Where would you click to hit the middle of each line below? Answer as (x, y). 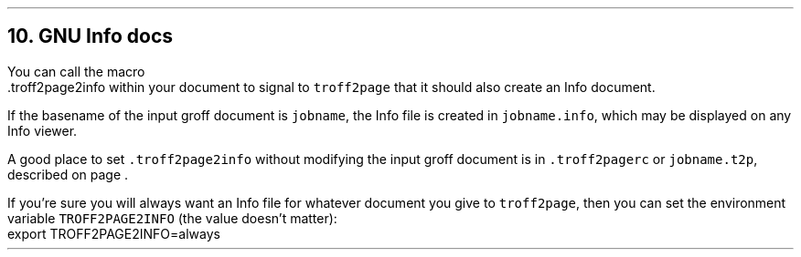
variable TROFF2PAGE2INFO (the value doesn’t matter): (172, 218)
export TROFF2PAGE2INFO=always (114, 233)
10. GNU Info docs (91, 36)
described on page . (68, 174)
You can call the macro (76, 71)
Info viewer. (43, 130)
